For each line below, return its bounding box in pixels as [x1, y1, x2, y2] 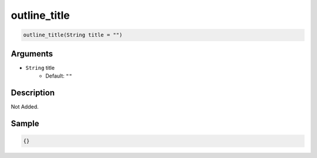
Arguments [11, 49, 53, 59]
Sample [11, 118, 39, 129]
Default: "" [45, 72, 73, 79]
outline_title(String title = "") [23, 32, 123, 38]
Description [11, 88, 55, 98]
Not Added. [11, 103, 39, 110]
